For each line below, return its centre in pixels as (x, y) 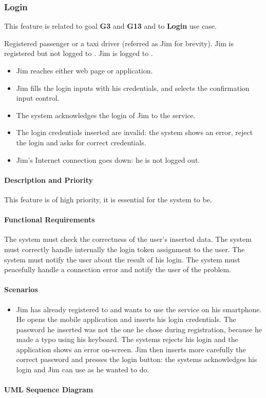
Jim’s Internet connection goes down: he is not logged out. (108, 159)
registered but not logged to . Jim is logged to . (79, 53)
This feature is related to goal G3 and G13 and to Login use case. (110, 26)
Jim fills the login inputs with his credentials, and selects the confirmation (133, 88)
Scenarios (21, 289)
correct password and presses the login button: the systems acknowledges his (137, 359)
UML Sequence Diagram (49, 390)
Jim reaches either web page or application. (84, 70)
